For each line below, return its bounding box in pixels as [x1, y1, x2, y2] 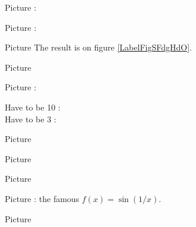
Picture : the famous [5, 192, 80, 204]
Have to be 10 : [5, 100, 61, 113]
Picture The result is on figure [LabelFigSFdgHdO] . [5, 41, 192, 53]
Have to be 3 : [5, 112, 56, 125]
